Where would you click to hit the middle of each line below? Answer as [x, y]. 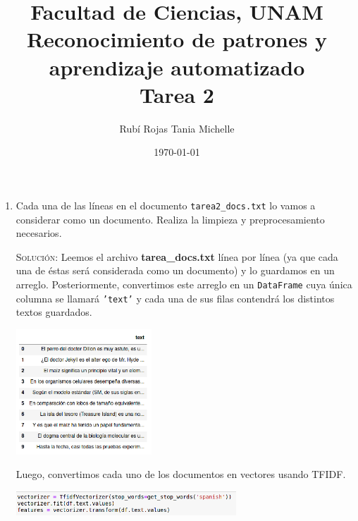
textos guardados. [54, 312]
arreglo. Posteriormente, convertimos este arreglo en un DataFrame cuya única [184, 284]
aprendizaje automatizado [177, 67]
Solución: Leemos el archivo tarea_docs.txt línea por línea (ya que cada [177, 256]
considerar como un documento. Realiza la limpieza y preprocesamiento [170, 219]
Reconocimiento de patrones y [177, 39]
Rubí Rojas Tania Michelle [177, 128]
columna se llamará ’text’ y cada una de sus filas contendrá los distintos [175, 298]
